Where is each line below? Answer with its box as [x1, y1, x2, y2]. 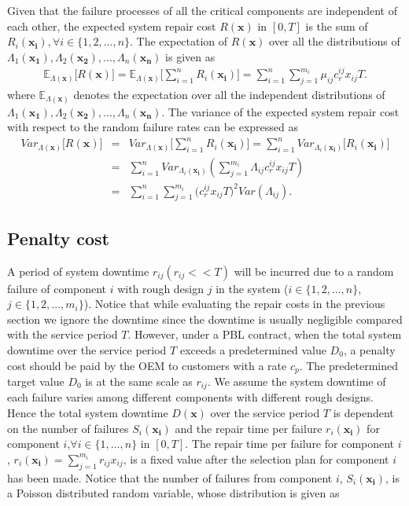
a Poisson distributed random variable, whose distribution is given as [7, 485, 340, 501]
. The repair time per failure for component [185, 435, 395, 452]
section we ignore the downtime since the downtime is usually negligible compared [7, 310, 403, 327]
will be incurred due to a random [234, 262, 394, 279]
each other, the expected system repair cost [7, 17, 216, 34]
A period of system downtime [7, 262, 149, 279]
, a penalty [343, 341, 396, 357]
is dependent [333, 405, 394, 421]
